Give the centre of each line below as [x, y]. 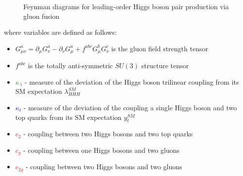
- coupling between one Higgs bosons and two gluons [101, 150]
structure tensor [165, 66]
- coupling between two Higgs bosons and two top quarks [108, 134]
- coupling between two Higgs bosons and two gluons [104, 167]
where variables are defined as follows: [60, 32]
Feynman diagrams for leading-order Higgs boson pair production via [126, 6]
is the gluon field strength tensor [160, 48]
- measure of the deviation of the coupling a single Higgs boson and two [130, 108]
